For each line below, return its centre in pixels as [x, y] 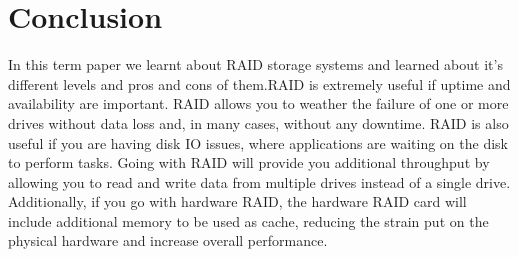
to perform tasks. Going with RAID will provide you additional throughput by [249, 162]
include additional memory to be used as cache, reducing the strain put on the [248, 220]
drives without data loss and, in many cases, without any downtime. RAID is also [258, 122]
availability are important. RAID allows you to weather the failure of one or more [258, 103]
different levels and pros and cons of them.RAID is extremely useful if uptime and [259, 83]
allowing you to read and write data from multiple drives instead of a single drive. [259, 181]
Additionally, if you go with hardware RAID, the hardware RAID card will [237, 201]
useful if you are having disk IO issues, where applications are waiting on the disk [258, 142]
